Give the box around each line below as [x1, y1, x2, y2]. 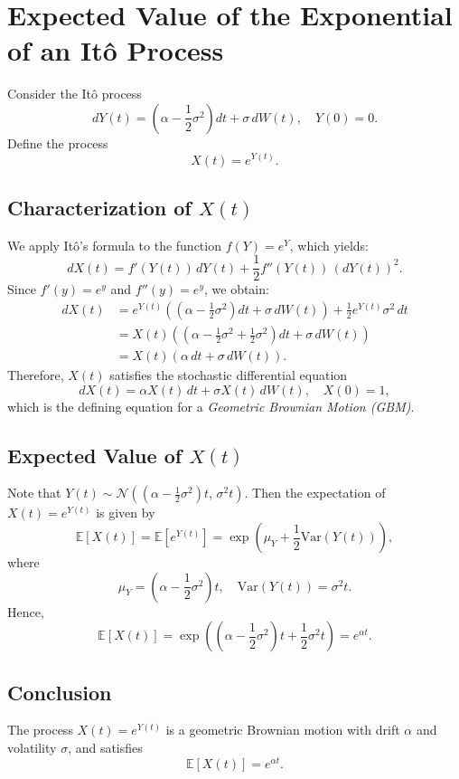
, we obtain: [203, 280, 269, 299]
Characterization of [7, 193, 192, 221]
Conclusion [7, 678, 112, 706]
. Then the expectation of [244, 483, 386, 502]
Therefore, [7, 366, 64, 385]
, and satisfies [68, 738, 143, 757]
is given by [96, 503, 155, 522]
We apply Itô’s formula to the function [7, 235, 221, 254]
